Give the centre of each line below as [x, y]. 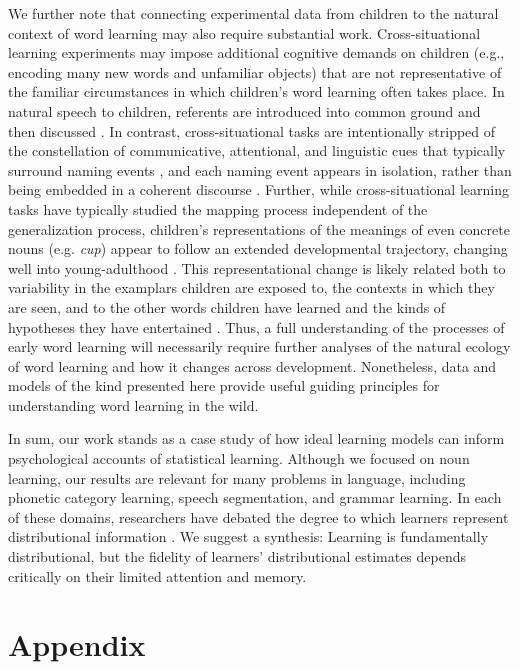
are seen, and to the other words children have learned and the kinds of [227, 306]
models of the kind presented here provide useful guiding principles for [224, 385]
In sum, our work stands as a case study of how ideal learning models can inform [256, 438]
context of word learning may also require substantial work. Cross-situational [244, 32]
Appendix [77, 644]
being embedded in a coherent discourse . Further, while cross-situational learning [258, 189]
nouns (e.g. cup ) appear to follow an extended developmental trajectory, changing [258, 248]
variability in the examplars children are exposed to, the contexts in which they [251, 287]
